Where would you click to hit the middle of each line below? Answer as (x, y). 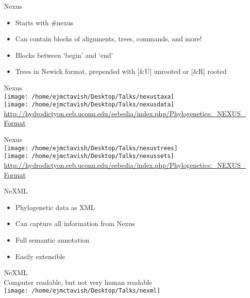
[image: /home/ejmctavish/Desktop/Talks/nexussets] (89, 156)
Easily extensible (40, 256)
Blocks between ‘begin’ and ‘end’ (64, 55)
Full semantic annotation (52, 239)
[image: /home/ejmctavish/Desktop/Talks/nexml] (82, 291)
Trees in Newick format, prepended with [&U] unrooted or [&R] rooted (121, 71)
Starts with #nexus (44, 22)
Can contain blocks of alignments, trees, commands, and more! (108, 39)
